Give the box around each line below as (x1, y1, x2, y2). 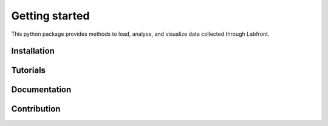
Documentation (11, 85, 72, 95)
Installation (11, 46, 55, 56)
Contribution (11, 104, 61, 114)
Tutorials (11, 65, 46, 76)
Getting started (11, 9, 90, 22)
